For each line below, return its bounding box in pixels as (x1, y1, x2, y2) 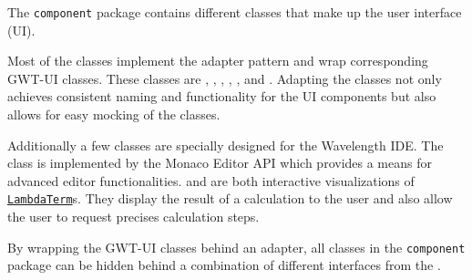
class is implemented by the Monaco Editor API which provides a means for (7, 153, 432, 172)
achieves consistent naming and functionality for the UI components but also (7, 87, 436, 106)
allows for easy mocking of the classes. (7, 105, 221, 124)
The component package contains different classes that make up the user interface (7, 3, 462, 21)
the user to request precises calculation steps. (7, 207, 260, 226)
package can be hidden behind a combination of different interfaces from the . (7, 255, 441, 275)
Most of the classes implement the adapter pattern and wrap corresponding (7, 51, 428, 70)
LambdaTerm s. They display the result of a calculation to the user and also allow (7, 189, 453, 208)
